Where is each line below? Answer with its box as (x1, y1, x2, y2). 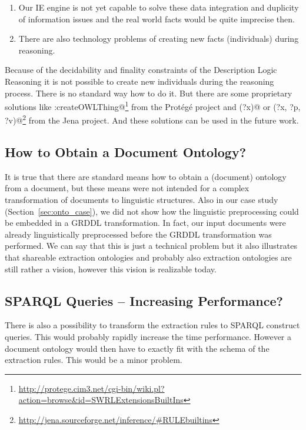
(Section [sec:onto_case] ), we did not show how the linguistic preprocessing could (5, 205, 299, 217)
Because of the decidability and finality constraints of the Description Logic (5, 64, 277, 76)
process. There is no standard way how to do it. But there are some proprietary (5, 86, 292, 99)
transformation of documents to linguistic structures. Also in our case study (5, 194, 278, 206)
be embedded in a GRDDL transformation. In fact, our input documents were (5, 216, 286, 229)
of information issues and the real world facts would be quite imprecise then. (18, 12, 295, 25)
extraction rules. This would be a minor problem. (5, 354, 182, 366)
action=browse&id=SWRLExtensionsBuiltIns (18, 394, 184, 406)
